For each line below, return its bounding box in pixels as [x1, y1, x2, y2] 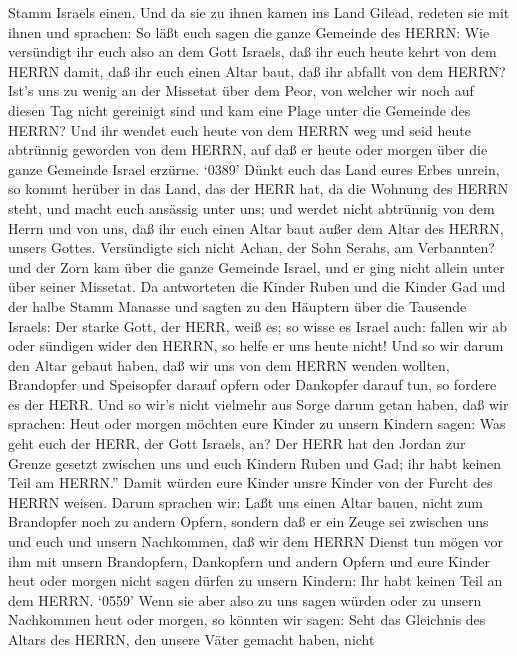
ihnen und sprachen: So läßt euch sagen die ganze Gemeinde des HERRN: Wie [8, 21, 490, 42]
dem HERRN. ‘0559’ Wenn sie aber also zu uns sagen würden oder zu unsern [8, 589, 482, 610]
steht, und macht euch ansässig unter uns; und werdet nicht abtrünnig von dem [8, 197, 495, 218]
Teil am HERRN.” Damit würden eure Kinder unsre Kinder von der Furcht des [8, 472, 493, 493]
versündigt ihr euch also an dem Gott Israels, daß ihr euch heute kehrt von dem [8, 41, 497, 62]
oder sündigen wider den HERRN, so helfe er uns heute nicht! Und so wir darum [8, 335, 504, 356]
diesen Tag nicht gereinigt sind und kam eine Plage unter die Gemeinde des [8, 99, 471, 120]
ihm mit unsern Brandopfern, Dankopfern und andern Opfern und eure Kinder [8, 550, 490, 571]
